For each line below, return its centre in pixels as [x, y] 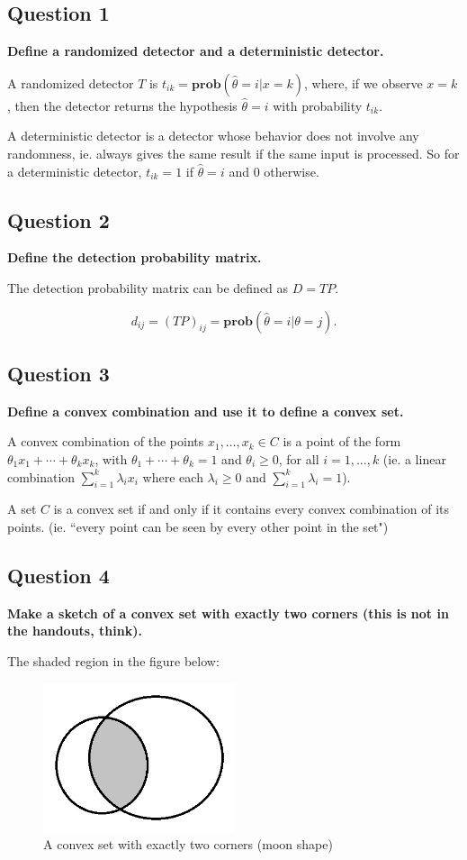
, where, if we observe [364, 82]
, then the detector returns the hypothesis [122, 105]
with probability [318, 105]
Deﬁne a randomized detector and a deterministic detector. [196, 51]
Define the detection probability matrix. [135, 257]
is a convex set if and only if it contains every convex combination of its [251, 509]
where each [173, 476]
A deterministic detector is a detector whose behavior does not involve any [213, 136]
